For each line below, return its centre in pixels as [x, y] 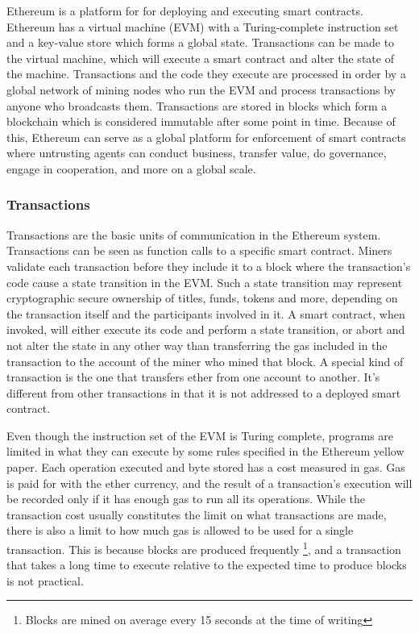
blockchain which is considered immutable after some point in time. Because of [201, 121]
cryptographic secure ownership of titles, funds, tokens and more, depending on [202, 298]
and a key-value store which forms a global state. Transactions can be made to [201, 42]
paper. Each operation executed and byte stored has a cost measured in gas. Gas [206, 467]
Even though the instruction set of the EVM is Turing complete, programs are [200, 435]
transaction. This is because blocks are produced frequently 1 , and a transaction [204, 548]
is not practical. [45, 580]
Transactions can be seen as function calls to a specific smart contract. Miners [199, 250]
